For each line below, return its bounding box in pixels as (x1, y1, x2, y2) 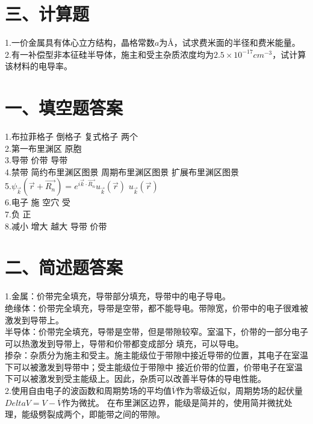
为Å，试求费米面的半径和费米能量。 (159, 36, 300, 49)
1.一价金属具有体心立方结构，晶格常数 (5, 36, 155, 49)
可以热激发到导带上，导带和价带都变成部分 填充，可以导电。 (5, 337, 244, 349)
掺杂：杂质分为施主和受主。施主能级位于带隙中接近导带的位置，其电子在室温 (5, 349, 308, 361)
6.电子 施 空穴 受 (5, 196, 70, 208)
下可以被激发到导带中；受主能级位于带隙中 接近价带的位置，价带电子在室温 (5, 360, 303, 373)
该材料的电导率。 (5, 60, 72, 72)
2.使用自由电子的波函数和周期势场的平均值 (5, 384, 172, 397)
